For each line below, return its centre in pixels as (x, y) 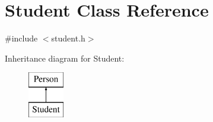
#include (21, 38)
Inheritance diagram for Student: (65, 58)
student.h (68, 38)
